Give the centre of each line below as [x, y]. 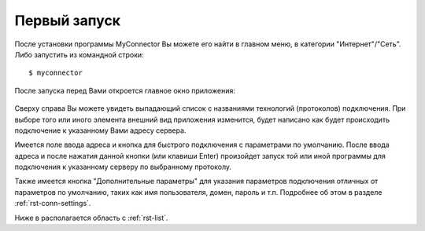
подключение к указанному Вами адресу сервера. [100, 130]
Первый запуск [68, 20]
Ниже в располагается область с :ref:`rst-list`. [91, 218]
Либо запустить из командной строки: [79, 54]
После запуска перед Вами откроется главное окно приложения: [125, 90]
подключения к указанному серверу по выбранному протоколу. [123, 167]
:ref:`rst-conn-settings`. [53, 203]
